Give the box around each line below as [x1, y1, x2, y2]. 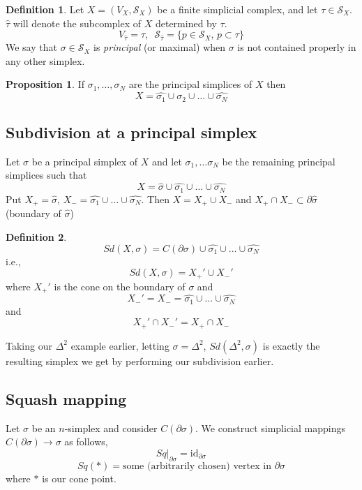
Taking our [6, 338, 52, 352]
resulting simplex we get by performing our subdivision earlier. [6, 353, 274, 368]
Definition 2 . [6, 229, 67, 244]
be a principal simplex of [31, 154, 138, 168]
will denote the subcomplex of [13, 15, 142, 30]
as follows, [64, 434, 108, 449]
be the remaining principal [222, 154, 335, 168]
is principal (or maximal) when [93, 40, 226, 54]
